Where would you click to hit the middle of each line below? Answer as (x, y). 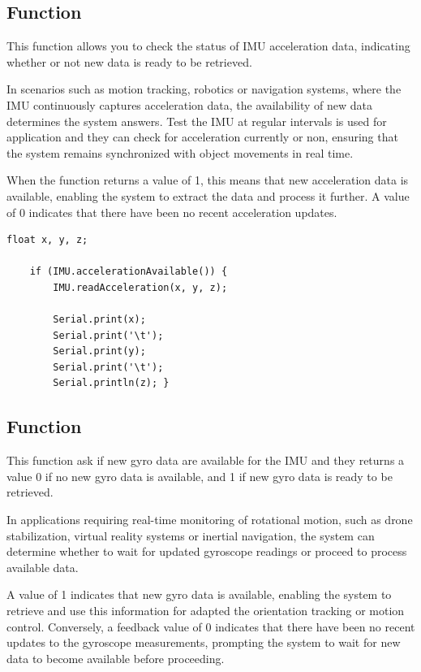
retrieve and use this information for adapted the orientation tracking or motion (206, 611)
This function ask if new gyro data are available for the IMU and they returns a (206, 460)
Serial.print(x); (99, 320)
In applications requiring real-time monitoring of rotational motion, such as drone (210, 520)
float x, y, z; (47, 240)
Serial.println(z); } (111, 383)
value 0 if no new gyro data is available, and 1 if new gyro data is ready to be (200, 476)
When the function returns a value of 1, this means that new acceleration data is (208, 180)
